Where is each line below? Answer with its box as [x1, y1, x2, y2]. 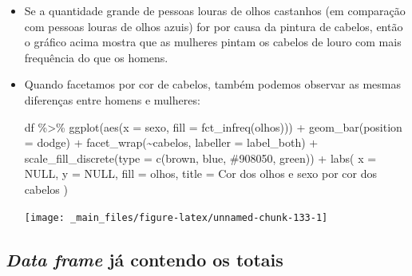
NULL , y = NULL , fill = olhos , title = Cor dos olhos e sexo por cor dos [24, 165, 377, 182]
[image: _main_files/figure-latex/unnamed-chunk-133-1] [24, 211, 328, 223]
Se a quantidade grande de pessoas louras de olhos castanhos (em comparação [24, 2, 406, 18]
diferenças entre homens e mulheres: [24, 91, 200, 108]
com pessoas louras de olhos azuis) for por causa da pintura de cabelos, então [24, 18, 403, 34]
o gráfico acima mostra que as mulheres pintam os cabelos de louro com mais [24, 34, 402, 50]
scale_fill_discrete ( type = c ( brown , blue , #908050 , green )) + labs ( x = [24, 149, 377, 166]
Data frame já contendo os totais [6, 246, 283, 271]
